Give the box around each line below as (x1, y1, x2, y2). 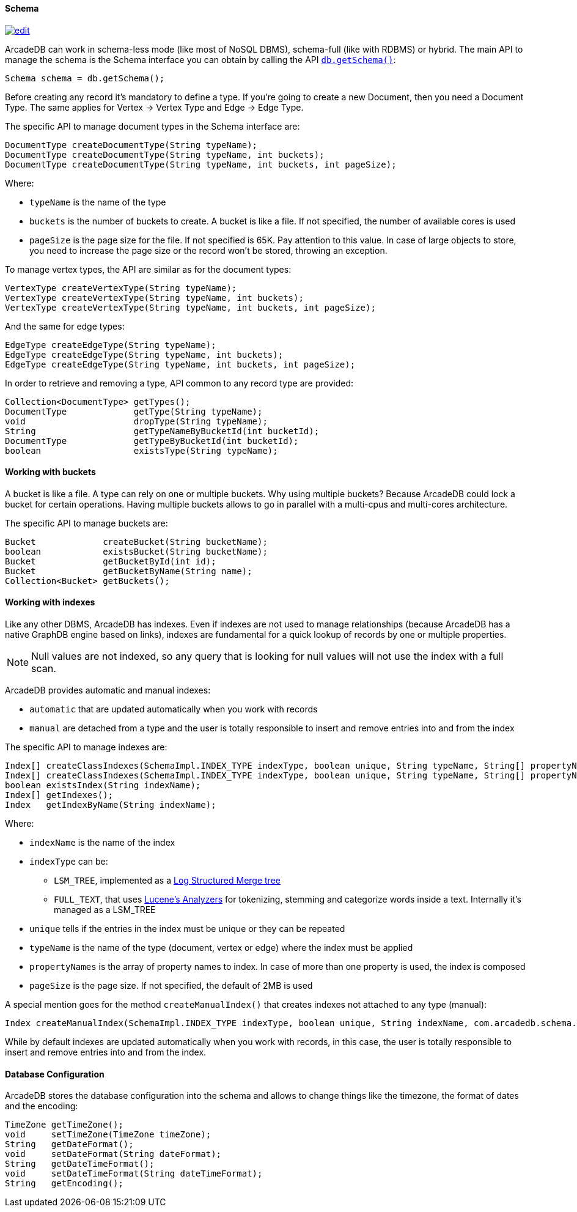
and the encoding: (5, 1101, 78, 1112)
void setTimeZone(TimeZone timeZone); (5, 1129, 211, 1140)
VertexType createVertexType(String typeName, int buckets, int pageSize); (5, 302, 376, 312)
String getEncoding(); (5, 1178, 123, 1189)
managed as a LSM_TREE (54, 904, 156, 915)
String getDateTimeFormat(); (5, 1159, 155, 1169)
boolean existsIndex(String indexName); (5, 780, 201, 791)
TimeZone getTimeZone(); (5, 1120, 123, 1130)
